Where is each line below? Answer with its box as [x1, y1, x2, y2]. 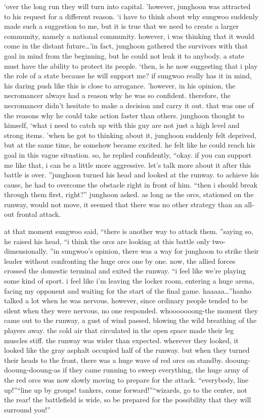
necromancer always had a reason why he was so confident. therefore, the [4, 90, 231, 101]
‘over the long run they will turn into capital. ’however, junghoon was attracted [4, 1, 251, 11]
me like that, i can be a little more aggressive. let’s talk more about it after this [4, 159, 251, 170]
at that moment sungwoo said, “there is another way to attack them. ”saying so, [4, 226, 253, 237]
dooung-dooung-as [4, 364, 61, 375]
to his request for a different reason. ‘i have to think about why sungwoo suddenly [4, 11, 259, 21]
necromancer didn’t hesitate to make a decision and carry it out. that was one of [4, 100, 254, 110]
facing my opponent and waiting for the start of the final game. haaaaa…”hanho [4, 285, 252, 296]
